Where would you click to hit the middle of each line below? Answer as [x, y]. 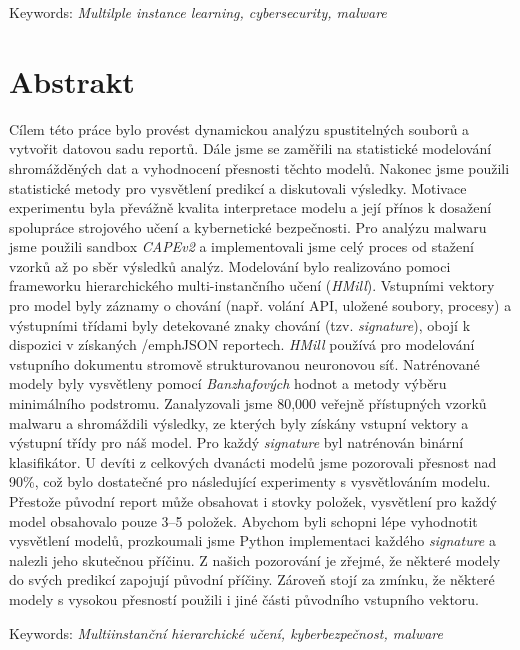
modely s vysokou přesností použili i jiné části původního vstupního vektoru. [244, 598]
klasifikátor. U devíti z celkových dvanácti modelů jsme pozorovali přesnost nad [253, 461]
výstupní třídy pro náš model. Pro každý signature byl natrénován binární [236, 442]
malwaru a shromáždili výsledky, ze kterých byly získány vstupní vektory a [239, 422]
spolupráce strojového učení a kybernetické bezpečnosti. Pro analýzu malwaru [248, 226]
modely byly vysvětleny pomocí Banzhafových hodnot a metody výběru [228, 383]
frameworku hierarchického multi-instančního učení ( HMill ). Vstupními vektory [252, 285]
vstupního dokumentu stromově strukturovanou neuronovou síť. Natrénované [244, 363]
